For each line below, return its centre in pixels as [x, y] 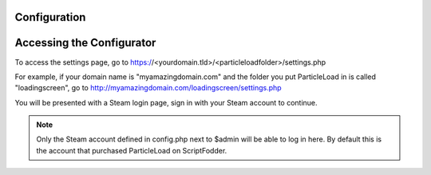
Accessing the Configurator [85, 43]
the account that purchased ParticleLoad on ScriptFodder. [132, 150]
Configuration [50, 17]
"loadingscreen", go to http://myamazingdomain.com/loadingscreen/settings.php [148, 88]
